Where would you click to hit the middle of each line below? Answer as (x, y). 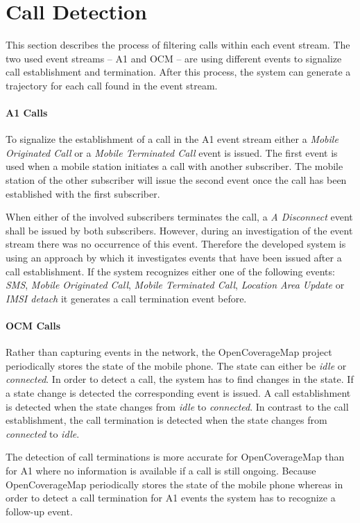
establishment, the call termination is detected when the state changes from (166, 420)
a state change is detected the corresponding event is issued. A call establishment (178, 393)
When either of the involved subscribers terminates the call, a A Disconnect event (179, 217)
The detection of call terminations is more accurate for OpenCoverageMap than (175, 457)
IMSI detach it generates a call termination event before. (126, 298)
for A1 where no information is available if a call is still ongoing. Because (161, 470)
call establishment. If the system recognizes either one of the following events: (170, 271)
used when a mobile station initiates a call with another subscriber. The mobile (174, 166)
